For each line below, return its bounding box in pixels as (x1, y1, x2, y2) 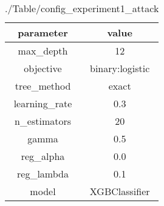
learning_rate (13, 96, 72, 110)
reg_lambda (17, 167, 69, 181)
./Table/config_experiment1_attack (5, 1, 159, 15)
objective (24, 61, 62, 75)
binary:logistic (89, 61, 150, 75)
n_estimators (14, 114, 72, 128)
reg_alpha (21, 149, 65, 163)
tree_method (15, 79, 71, 93)
